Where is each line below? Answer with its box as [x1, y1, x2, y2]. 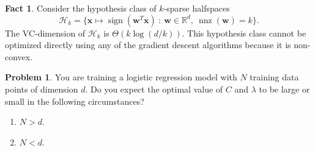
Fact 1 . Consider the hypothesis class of [5, 2, 157, 14]
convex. [5, 50, 33, 63]
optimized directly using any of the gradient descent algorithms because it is [5, 38, 291, 51]
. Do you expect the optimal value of [85, 82, 223, 95]
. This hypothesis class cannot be [182, 26, 306, 39]
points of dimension [5, 82, 78, 95]
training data [250, 71, 299, 83]
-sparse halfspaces [163, 2, 230, 14]
